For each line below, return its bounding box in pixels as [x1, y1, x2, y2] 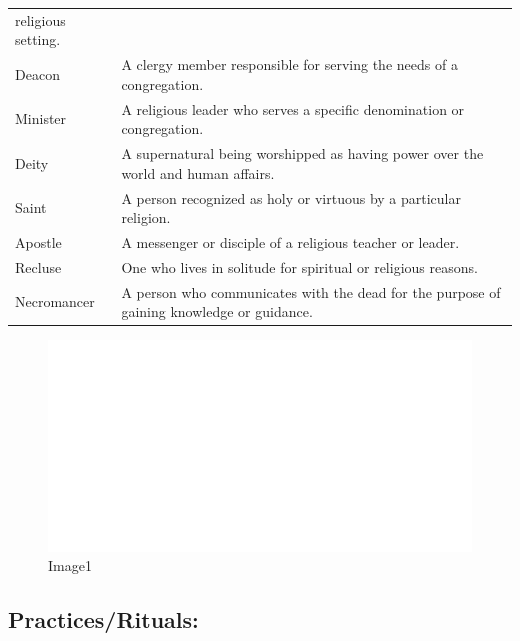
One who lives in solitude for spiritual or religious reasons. [121, 256, 478, 277]
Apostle [15, 231, 62, 252]
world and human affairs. [121, 162, 275, 183]
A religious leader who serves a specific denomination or [121, 98, 465, 119]
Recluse [15, 256, 62, 277]
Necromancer [15, 291, 95, 312]
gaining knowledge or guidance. [121, 301, 313, 322]
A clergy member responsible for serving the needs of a [121, 54, 458, 75]
